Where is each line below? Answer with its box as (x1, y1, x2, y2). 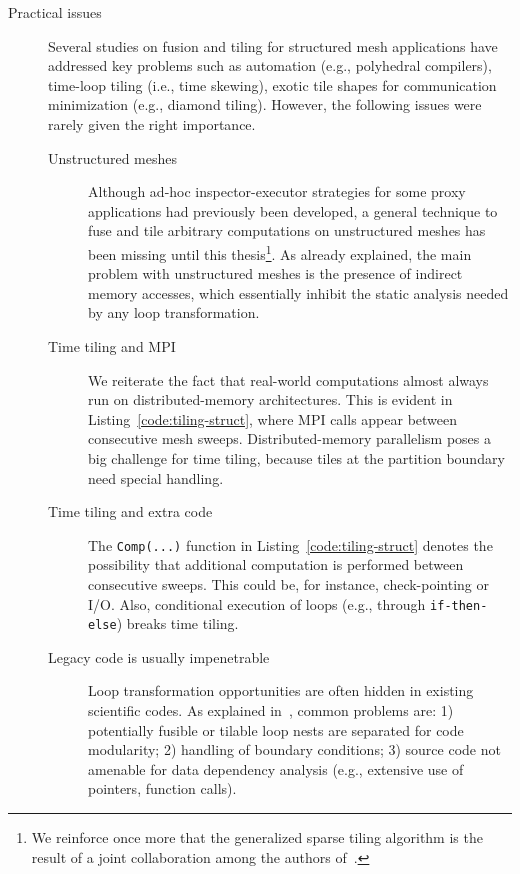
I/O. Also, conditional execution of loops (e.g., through (88, 593, 426, 614)
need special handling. (88, 467, 224, 488)
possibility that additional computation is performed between (88, 554, 464, 575)
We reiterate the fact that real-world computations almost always (88, 369, 489, 390)
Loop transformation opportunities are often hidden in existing (88, 680, 474, 701)
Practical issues (8, 2, 102, 22)
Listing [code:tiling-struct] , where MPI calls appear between (88, 408, 458, 429)
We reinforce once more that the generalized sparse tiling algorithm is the (31, 827, 483, 848)
